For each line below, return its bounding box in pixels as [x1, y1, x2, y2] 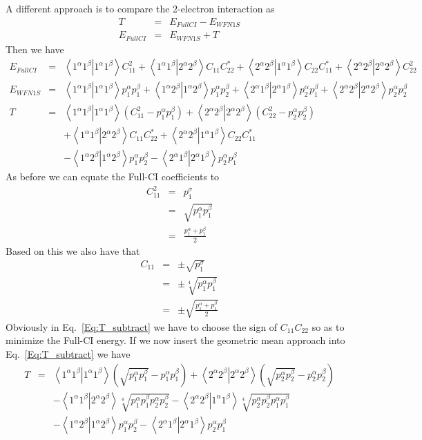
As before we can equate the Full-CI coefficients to [6, 169, 220, 184]
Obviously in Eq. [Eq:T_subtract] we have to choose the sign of [6, 319, 278, 334]
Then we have [6, 41, 64, 56]
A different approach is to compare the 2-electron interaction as [6, 1, 275, 15]
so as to [311, 319, 345, 334]
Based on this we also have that [6, 243, 140, 258]
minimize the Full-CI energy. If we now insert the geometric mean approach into [6, 333, 345, 347]
